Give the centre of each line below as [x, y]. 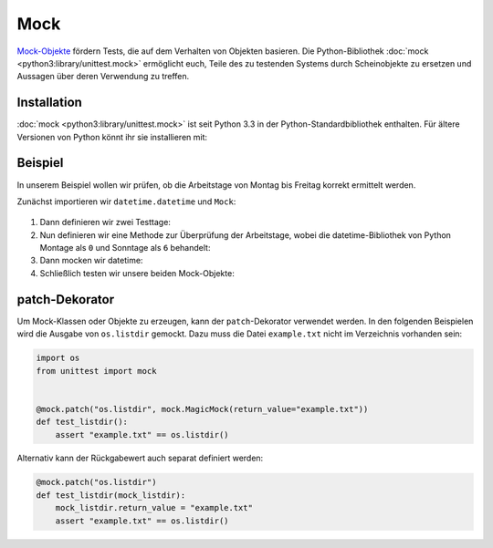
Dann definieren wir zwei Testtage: [105, 222]
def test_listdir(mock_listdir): [111, 495]
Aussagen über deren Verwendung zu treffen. [103, 77]
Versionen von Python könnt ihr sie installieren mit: [112, 137]
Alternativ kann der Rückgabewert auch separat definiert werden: [140, 458]
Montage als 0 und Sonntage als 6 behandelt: [125, 248]
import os [58, 358]
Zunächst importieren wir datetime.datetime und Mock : [126, 202]
